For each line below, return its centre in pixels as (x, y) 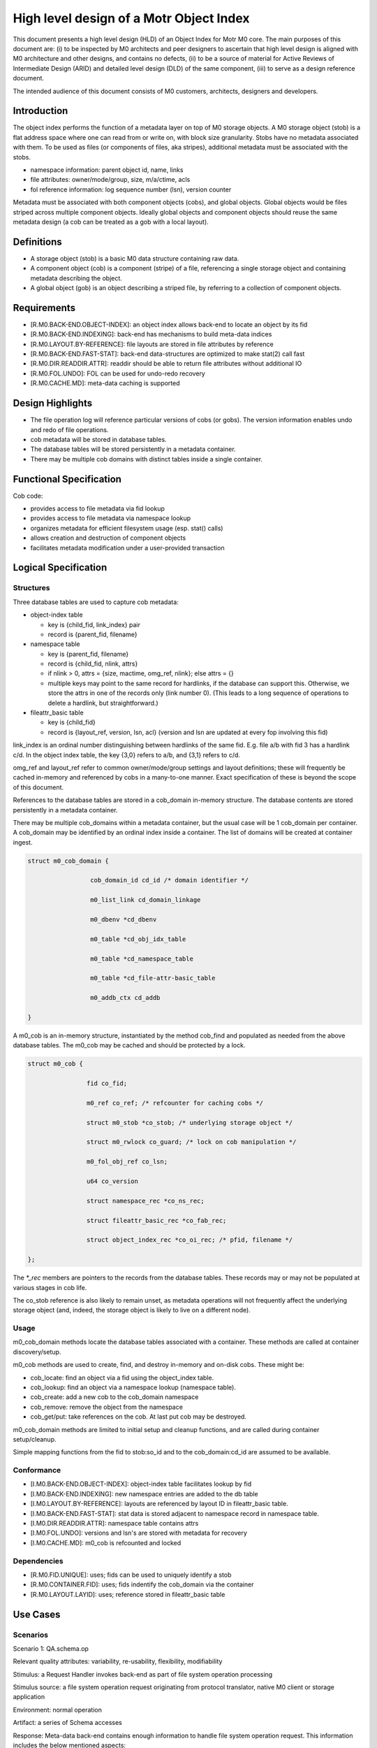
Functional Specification (67, 479)
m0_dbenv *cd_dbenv (123, 920)
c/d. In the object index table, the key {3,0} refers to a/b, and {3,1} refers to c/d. (127, 754)
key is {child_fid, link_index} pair (94, 624)
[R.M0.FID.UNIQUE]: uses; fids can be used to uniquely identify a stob (131, 1575)
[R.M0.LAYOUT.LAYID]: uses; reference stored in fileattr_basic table (128, 1594)
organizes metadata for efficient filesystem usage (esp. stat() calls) (127, 528)
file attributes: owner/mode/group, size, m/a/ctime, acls (110, 180)
